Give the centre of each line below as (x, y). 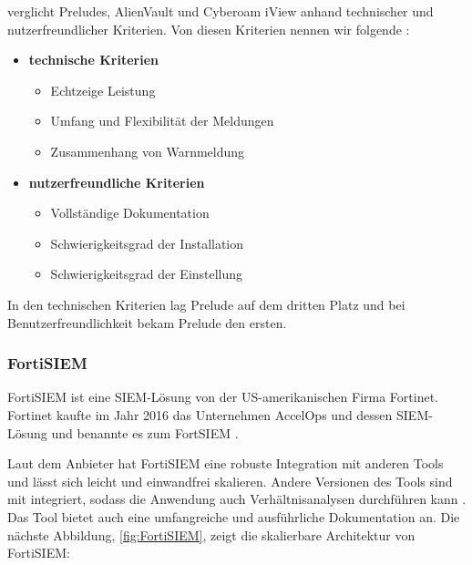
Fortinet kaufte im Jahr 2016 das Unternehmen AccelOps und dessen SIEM (218, 414)
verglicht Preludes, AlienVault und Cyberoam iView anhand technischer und (221, 11)
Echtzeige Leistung (103, 90)
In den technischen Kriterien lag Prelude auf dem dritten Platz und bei (206, 304)
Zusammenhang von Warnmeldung (148, 151)
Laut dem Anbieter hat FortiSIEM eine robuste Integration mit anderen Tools (226, 463)
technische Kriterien (94, 60)
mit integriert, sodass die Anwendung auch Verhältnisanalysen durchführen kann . (237, 499)
